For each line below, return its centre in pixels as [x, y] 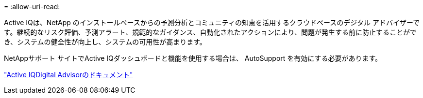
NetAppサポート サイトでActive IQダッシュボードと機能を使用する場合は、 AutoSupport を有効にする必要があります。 [193, 58]
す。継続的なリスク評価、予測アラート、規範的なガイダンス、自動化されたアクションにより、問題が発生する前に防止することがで [210, 32]
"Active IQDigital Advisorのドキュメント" [68, 75]
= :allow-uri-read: [32, 7]
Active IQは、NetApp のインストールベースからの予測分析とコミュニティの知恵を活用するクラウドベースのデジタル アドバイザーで [212, 22]
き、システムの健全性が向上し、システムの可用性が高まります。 [105, 42]
